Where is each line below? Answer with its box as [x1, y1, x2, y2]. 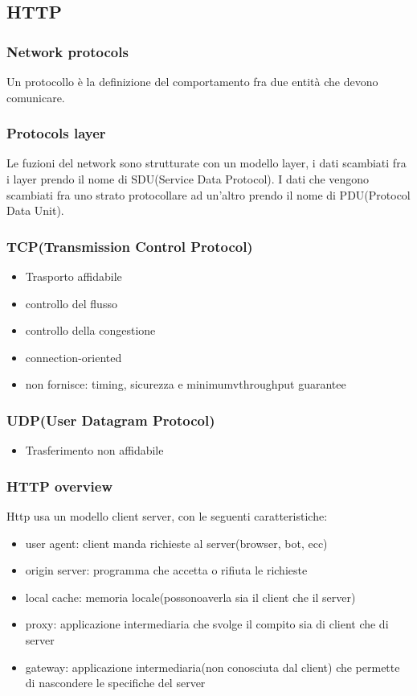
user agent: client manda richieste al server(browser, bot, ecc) [25, 534, 328, 551]
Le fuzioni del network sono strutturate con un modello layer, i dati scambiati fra [6, 154, 407, 171]
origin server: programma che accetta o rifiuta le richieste [25, 562, 308, 579]
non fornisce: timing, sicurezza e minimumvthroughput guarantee [25, 376, 346, 393]
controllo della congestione [25, 322, 156, 339]
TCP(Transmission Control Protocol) [6, 236, 253, 256]
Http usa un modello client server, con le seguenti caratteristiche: [6, 508, 328, 524]
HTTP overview [6, 476, 113, 496]
